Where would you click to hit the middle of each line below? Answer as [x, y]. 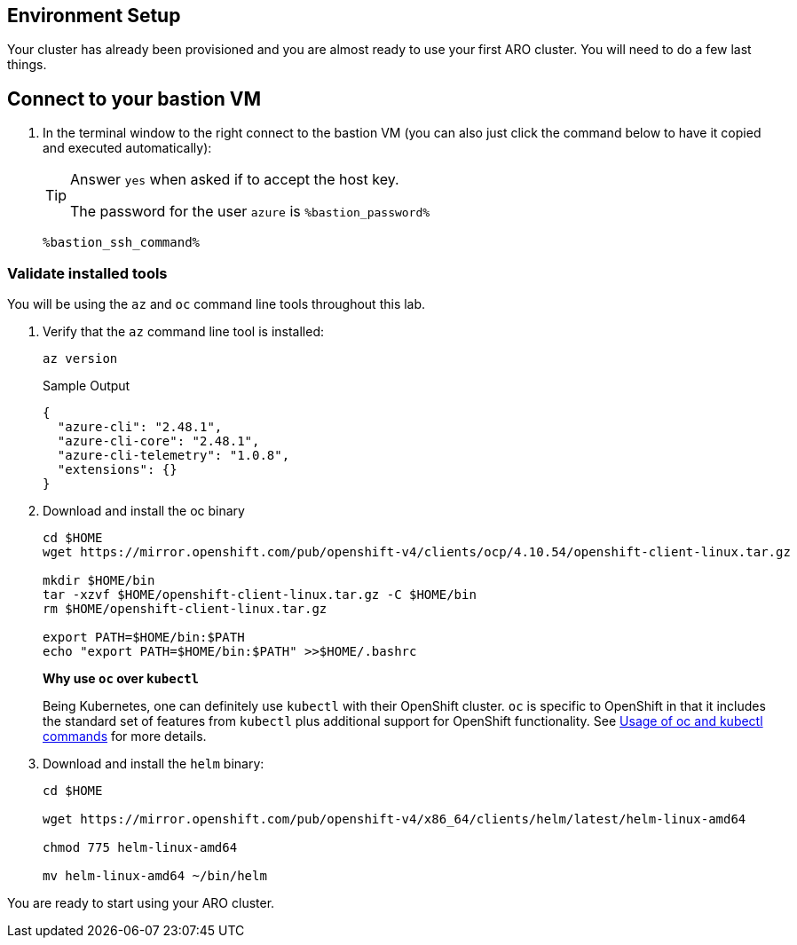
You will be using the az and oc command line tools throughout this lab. [217, 304]
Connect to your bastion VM [134, 98]
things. [27, 65]
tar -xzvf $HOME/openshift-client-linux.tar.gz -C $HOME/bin [260, 595]
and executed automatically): [127, 148]
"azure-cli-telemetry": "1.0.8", [174, 456]
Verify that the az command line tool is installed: [183, 332]
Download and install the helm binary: [154, 764]
